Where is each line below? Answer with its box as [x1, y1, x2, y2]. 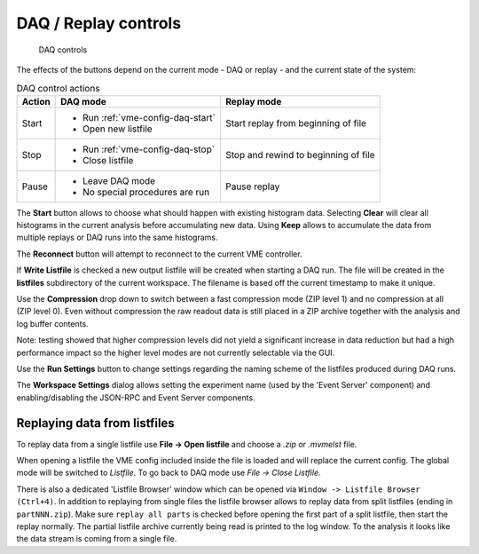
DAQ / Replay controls [16, 13, 182, 33]
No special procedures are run [82, 186, 210, 198]
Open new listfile [82, 123, 153, 135]
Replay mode [224, 95, 282, 107]
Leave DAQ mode [82, 174, 155, 186]
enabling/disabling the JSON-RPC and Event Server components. [16, 392, 256, 403]
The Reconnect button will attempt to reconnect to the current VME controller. [16, 249, 302, 259]
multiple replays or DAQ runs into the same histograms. [16, 232, 218, 243]
